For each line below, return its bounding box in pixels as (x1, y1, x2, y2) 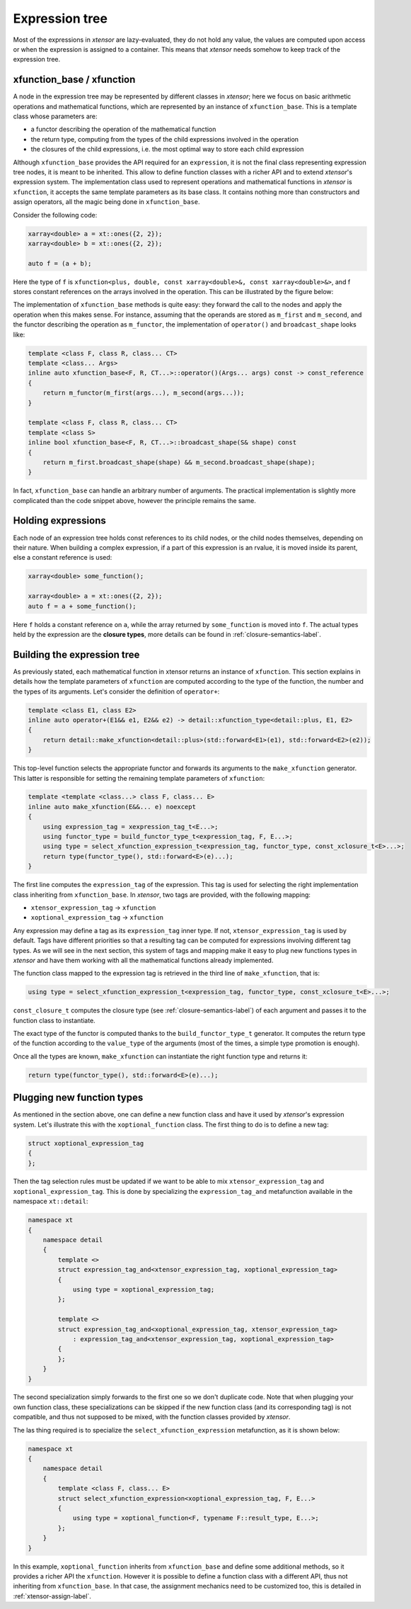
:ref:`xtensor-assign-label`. (13, 1591, 91, 1600)
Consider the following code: (13, 210, 98, 219)
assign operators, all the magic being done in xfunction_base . (13, 198, 201, 206)
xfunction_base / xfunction (13, 74, 136, 86)
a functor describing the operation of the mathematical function (30, 125, 216, 134)
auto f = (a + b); (28, 259, 92, 267)
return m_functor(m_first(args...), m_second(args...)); (42, 389, 245, 397)
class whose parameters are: (13, 112, 98, 120)
